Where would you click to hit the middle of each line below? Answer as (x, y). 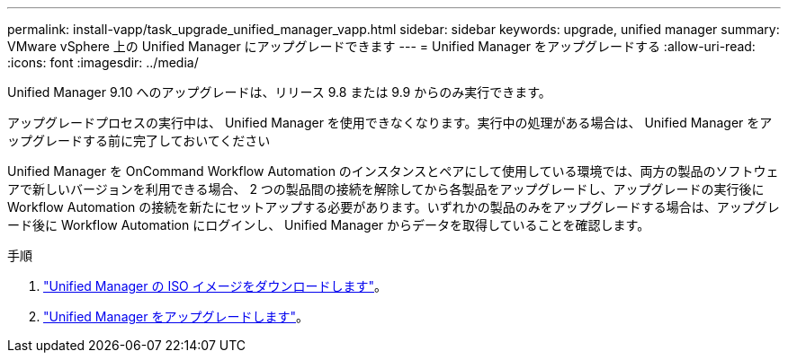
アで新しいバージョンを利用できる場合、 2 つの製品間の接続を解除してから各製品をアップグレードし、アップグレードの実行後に (386, 189)
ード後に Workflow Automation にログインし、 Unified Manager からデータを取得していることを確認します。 (329, 225)
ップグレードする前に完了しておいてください (139, 140)
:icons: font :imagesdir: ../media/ (103, 62)
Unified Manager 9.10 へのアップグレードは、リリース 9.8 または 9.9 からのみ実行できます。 (279, 92)
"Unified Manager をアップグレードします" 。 (176, 316)
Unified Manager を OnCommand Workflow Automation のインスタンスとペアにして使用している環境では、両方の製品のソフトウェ (393, 171)
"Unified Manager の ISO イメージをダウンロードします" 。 (215, 286)
